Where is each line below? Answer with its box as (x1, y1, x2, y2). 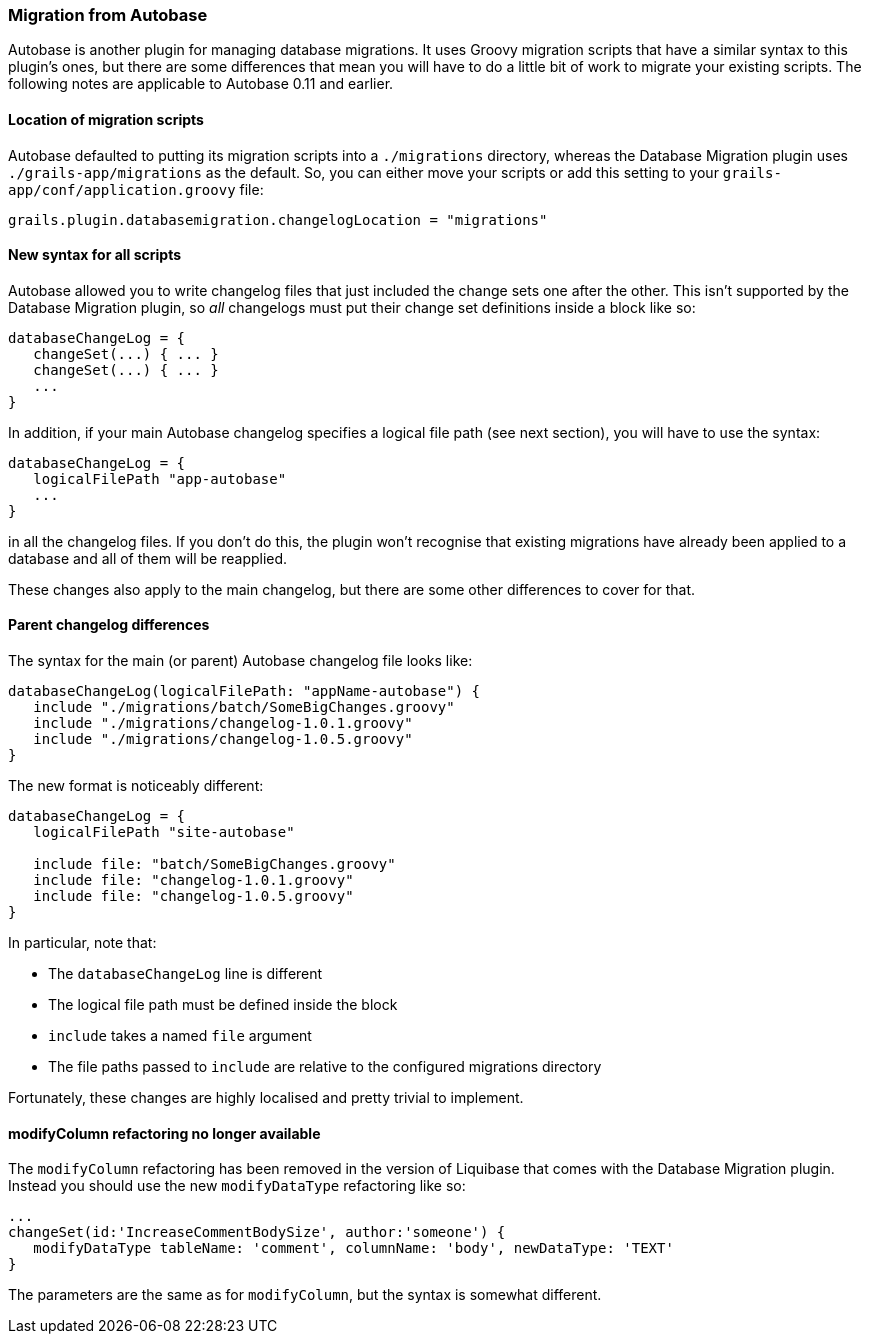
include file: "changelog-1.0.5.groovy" (33, 888, 354, 905)
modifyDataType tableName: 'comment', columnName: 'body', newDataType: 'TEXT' (33, 1240, 674, 1257)
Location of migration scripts (8, 110, 204, 128)
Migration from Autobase (8, 5, 208, 25)
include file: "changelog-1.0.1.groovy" (33, 872, 354, 889)
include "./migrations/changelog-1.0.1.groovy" (33, 715, 413, 732)
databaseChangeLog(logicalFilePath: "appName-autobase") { (8, 683, 481, 700)
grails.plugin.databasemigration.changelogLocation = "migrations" (8, 211, 548, 228)
